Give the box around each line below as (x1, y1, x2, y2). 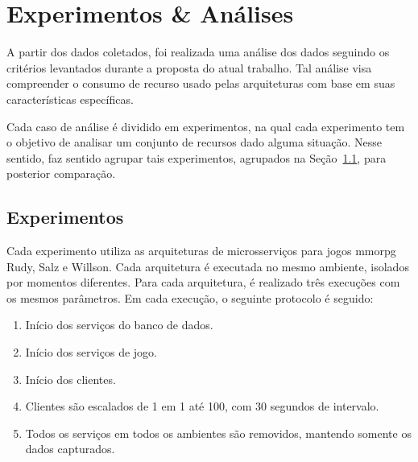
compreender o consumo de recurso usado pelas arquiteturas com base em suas (6, 75, 395, 92)
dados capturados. (25, 440, 115, 457)
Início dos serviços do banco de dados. (25, 316, 213, 333)
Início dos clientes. (25, 370, 116, 387)
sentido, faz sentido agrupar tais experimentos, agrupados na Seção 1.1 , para (6, 149, 387, 166)
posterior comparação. (6, 165, 116, 182)
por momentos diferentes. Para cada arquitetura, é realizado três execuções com (6, 274, 400, 291)
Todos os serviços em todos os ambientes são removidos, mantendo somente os (25, 424, 412, 441)
